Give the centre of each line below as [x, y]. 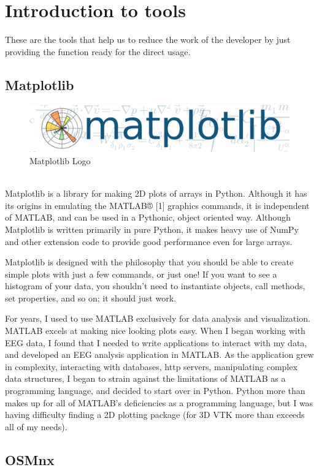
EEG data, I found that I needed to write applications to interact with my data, [156, 342]
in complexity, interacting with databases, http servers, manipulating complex [151, 366]
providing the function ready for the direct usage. [98, 51]
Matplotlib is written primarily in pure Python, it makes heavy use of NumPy [152, 229]
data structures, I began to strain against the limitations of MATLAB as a [145, 378]
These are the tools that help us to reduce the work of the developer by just [148, 40]
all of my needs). [36, 426]
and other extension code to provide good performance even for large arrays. [149, 241]
